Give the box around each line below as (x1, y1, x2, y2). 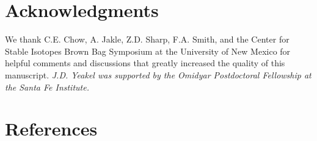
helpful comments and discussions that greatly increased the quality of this (5, 57, 285, 69)
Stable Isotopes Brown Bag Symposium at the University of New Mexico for (5, 44, 291, 57)
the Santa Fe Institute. (5, 80, 89, 93)
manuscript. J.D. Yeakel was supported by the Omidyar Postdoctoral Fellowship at (5, 68, 312, 81)
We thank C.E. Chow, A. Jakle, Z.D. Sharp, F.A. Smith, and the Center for (5, 33, 290, 46)
